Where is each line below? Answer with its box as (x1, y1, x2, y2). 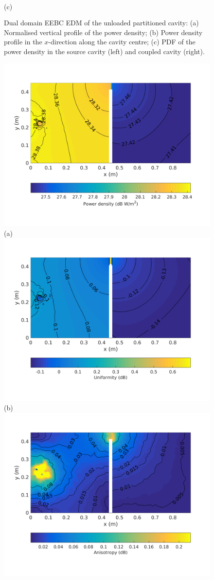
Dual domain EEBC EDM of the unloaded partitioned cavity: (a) (4, 18, 199, 28)
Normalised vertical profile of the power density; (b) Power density (4, 27, 203, 37)
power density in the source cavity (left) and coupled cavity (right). (4, 46, 205, 56)
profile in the (4, 37, 42, 47)
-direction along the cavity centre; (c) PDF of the (48, 37, 196, 47)
